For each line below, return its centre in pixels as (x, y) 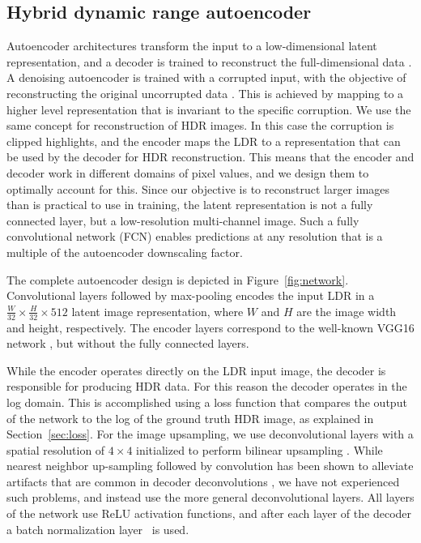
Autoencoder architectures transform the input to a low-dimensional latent (192, 46)
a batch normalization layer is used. (98, 529)
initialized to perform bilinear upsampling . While (259, 449)
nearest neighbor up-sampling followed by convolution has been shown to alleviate (210, 466)
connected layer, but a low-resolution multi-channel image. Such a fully (183, 220)
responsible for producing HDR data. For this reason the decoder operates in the (207, 386)
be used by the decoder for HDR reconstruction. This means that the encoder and (210, 157)
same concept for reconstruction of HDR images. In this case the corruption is (200, 125)
